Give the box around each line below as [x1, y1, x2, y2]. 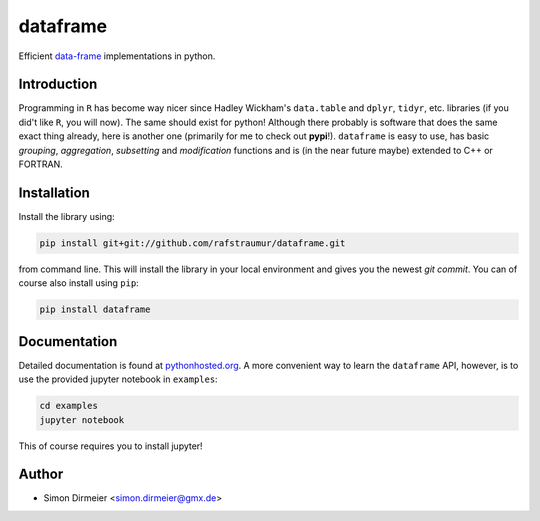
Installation [18, 184, 90, 201]
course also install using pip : [18, 277, 139, 289]
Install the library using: [18, 210, 115, 222]
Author [18, 466, 64, 483]
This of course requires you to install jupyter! [18, 440, 204, 452]
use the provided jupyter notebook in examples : [18, 373, 219, 385]
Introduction [18, 76, 98, 93]
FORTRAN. [18, 158, 64, 170]
